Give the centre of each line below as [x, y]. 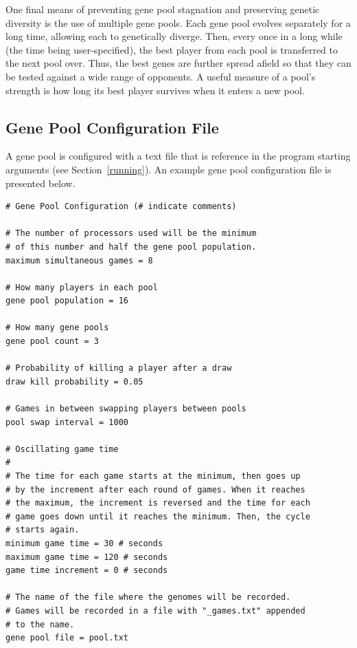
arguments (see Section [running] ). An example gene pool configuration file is [169, 169]
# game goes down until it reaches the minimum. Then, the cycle [158, 516]
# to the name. [40, 624]
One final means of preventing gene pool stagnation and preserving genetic [163, 9]
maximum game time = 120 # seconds [87, 557]
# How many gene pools [57, 328]
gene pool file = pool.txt [67, 638]
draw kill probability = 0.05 [74, 381]
